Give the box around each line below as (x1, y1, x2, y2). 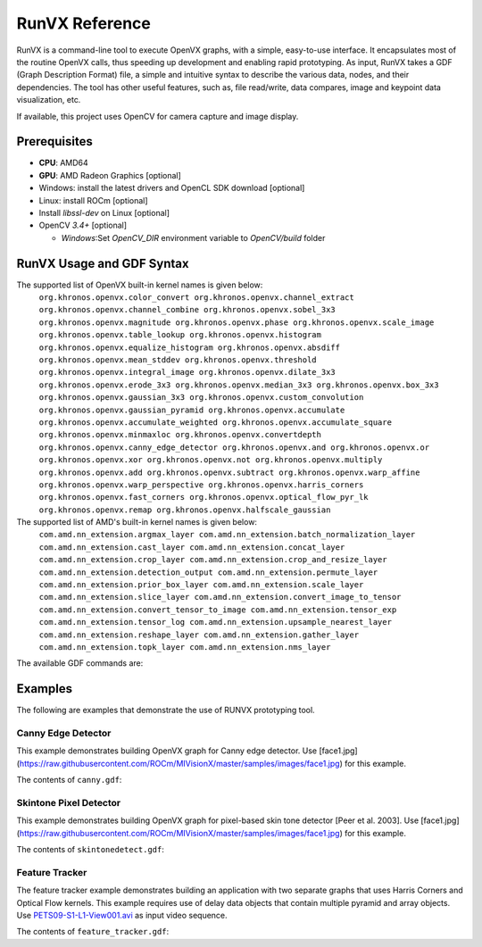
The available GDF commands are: (16, 658, 144, 669)
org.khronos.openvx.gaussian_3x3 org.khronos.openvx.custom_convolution (38, 393, 364, 403)
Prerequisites (16, 134, 93, 149)
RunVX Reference (16, 13, 151, 33)
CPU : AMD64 (38, 157, 88, 169)
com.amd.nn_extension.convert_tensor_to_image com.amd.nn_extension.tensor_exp (38, 604, 397, 615)
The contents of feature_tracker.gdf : (16, 926, 170, 937)
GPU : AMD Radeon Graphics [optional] (38, 170, 182, 180)
